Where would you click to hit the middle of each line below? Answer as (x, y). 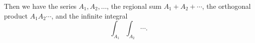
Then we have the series (40, 6)
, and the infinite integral (89, 15)
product (16, 15)
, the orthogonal (227, 6)
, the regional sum (134, 6)
